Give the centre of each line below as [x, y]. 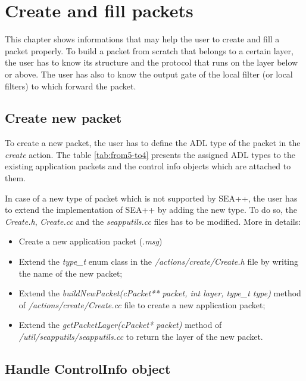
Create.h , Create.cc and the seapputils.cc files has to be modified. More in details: [153, 221]
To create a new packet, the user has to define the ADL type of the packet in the [153, 143]
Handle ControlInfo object [88, 368]
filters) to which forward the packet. [71, 86]
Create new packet [63, 118]
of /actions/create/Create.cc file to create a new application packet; [142, 304]
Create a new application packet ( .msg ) [90, 241]
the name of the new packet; [71, 273]
